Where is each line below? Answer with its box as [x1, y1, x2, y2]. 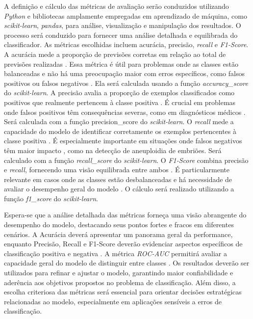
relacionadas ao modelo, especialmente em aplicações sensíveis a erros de [4, 296, 222, 306]
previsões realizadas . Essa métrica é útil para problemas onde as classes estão [4, 58, 238, 69]
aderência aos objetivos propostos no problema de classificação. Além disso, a [4, 277, 236, 287]
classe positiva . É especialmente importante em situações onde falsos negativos [4, 135, 242, 146]
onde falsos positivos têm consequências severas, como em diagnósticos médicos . [4, 106, 246, 117]
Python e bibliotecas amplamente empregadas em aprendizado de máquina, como [4, 10, 247, 21]
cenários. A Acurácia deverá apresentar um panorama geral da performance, [4, 229, 233, 239]
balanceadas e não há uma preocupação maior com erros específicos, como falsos [4, 68, 245, 79]
